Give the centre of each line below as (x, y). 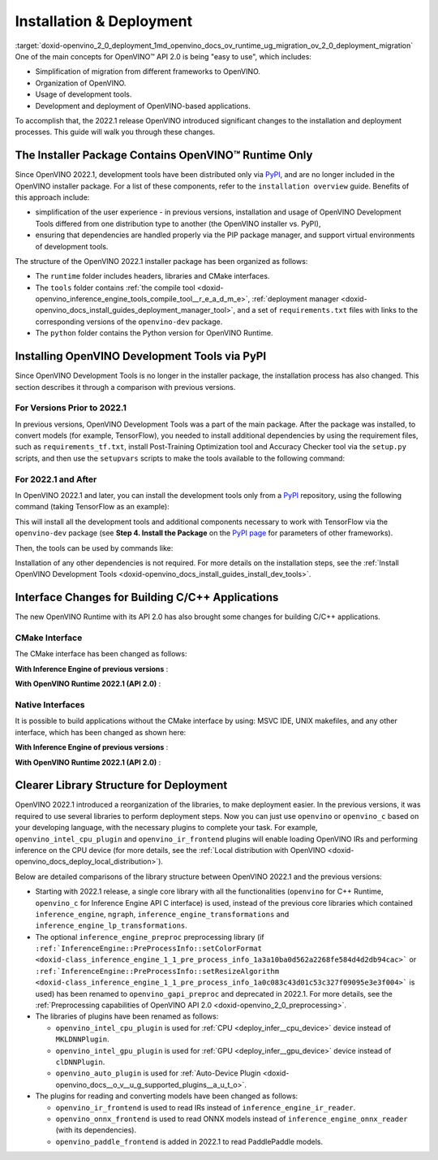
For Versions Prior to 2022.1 (71, 408)
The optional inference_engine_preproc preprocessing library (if (150, 937)
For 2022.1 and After (56, 479)
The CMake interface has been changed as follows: (101, 654)
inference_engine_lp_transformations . (112, 925)
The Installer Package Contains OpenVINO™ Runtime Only (164, 156)
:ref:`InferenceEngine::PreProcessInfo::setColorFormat (149, 949)
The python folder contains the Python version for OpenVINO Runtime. (154, 333)
